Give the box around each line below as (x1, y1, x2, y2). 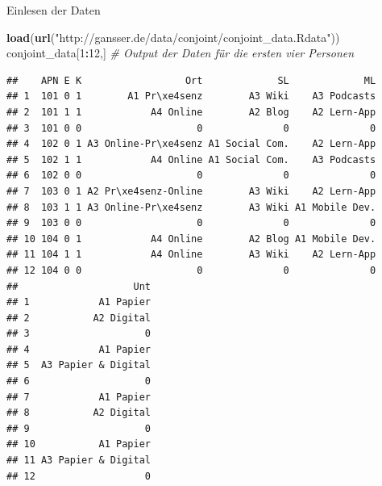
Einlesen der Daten (6, 2, 101, 18)
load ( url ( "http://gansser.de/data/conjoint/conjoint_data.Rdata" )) (6, 28, 340, 45)
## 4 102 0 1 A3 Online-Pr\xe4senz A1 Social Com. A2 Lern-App (6, 138, 376, 150)
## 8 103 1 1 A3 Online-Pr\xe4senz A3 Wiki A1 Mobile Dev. (6, 201, 376, 213)
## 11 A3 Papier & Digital (6, 455, 151, 467)
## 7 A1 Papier (6, 391, 151, 403)
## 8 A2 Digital (6, 407, 151, 419)
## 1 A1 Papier (6, 296, 151, 308)
